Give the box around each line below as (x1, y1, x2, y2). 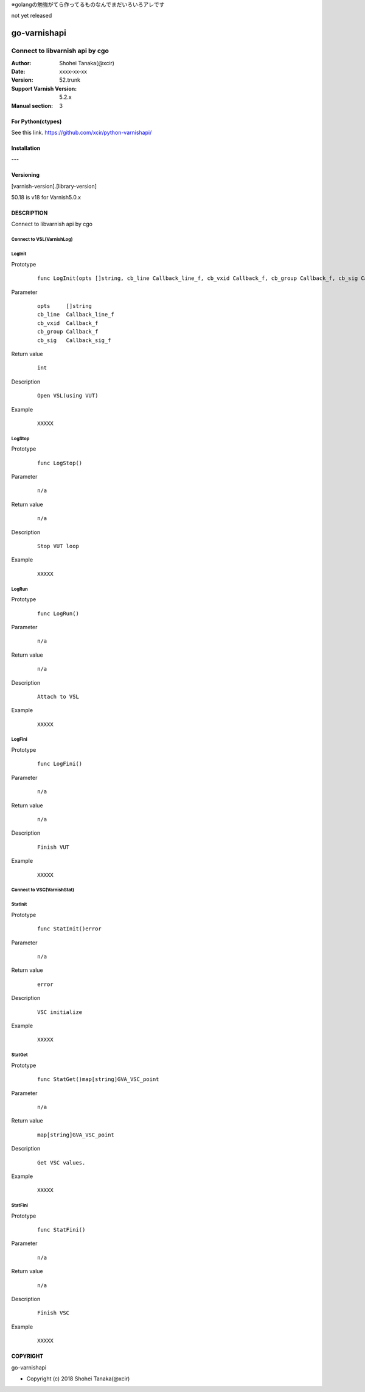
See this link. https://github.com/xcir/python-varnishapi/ (11, 129, 152, 136)
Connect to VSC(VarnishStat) (11, 887, 75, 893)
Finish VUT (37, 843, 70, 851)
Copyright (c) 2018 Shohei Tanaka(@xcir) (26, 1375, 130, 1382)
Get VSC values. (37, 1159, 86, 1166)
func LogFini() (37, 760, 83, 768)
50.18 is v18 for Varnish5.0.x (11, 194, 82, 201)
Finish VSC (37, 1310, 70, 1316)
